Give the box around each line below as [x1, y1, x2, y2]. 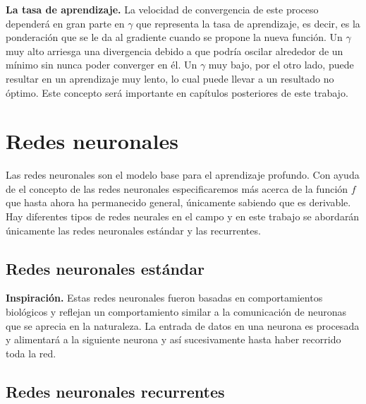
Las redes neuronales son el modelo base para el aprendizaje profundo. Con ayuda [6, 167, 360, 182]
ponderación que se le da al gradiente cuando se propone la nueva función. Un [6, 30, 343, 44]
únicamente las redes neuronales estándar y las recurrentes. [6, 222, 261, 237]
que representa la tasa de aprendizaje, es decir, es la [136, 16, 360, 30]
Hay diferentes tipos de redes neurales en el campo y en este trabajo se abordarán [6, 209, 360, 224]
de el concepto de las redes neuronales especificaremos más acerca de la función [6, 181, 348, 196]
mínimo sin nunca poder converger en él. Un [6, 57, 197, 72]
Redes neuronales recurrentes [6, 380, 225, 402]
